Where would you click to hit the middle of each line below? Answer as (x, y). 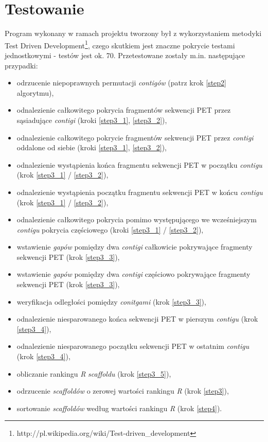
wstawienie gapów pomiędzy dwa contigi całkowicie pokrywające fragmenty (135, 247)
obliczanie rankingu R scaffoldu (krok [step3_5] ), (94, 373)
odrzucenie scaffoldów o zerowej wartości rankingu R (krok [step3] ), (123, 391)
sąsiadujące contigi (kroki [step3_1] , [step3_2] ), (92, 120)
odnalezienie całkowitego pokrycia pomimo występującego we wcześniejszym (137, 219)
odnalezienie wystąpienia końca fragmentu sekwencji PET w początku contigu (139, 164)
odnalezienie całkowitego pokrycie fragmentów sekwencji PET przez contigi (135, 137)
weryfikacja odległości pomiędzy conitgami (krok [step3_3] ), (111, 301)
